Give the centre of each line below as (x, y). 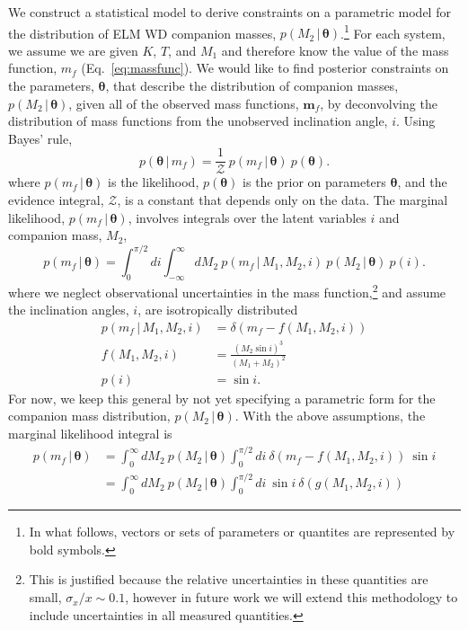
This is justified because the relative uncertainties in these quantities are (229, 579)
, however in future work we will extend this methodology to (291, 597)
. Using (416, 121)
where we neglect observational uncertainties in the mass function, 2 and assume (227, 291)
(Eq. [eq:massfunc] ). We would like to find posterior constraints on (265, 68)
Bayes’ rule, (40, 138)
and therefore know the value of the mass (335, 50)
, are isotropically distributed (218, 310)
